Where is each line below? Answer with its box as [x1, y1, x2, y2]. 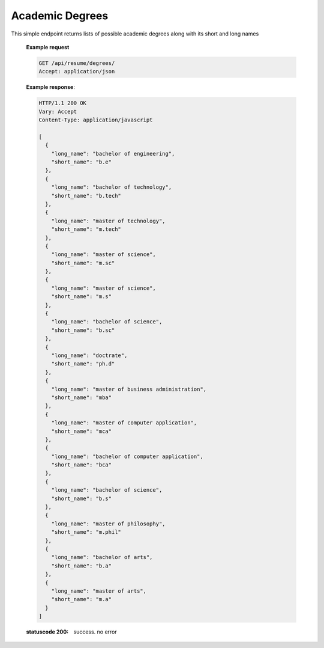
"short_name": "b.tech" [51, 192, 121, 199]
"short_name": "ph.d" [51, 361, 115, 367]
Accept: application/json [38, 68, 115, 75]
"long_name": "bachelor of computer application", [51, 453, 203, 460]
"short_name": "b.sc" [51, 326, 115, 334]
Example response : [26, 84, 75, 91]
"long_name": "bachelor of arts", [51, 554, 153, 561]
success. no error [73, 628, 117, 635]
